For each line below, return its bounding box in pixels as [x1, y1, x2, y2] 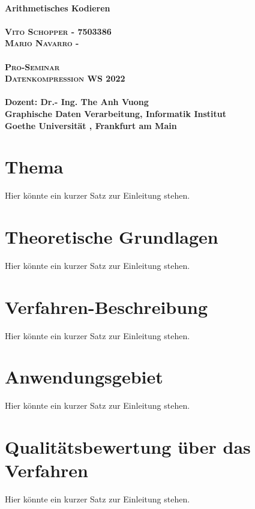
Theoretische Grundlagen [5, 224, 218, 249]
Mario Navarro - [5, 37, 79, 49]
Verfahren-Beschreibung [5, 294, 208, 319]
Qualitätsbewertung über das [5, 435, 251, 459]
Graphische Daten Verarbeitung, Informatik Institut [5, 107, 226, 119]
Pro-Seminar [5, 60, 60, 73]
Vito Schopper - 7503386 [5, 25, 112, 37]
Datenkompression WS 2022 [5, 72, 125, 85]
